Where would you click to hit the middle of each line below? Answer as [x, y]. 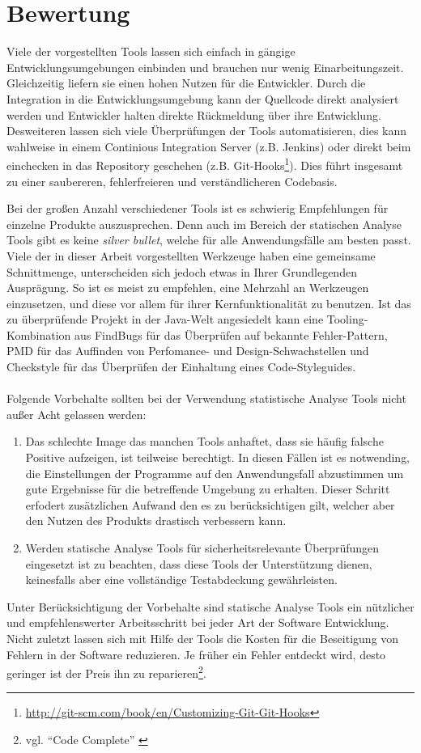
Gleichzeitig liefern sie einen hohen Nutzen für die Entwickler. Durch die [186, 83]
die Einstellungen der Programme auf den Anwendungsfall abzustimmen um [215, 473]
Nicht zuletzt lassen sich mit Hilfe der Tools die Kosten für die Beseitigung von [203, 638]
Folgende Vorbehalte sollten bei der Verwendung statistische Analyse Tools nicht [206, 398]
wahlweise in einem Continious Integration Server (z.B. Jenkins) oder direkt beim [209, 146]
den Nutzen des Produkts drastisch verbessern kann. [156, 520]
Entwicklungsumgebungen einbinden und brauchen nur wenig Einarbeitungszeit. [205, 67]
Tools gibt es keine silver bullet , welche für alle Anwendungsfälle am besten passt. [209, 240]
